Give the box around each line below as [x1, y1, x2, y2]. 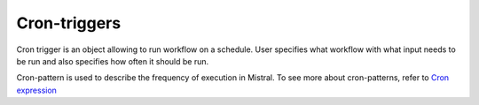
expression [16, 85, 58, 95]
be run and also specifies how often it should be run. [16, 56, 209, 66]
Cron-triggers [16, 13, 122, 33]
